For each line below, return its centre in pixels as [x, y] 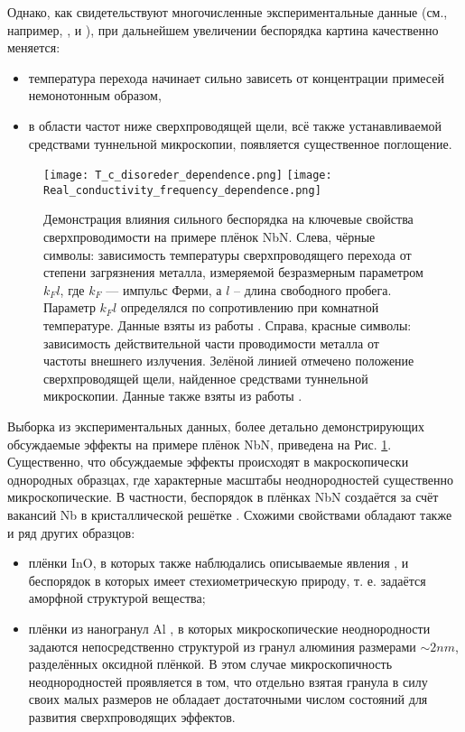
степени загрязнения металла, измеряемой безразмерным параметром [233, 272]
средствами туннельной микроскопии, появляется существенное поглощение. [240, 143]
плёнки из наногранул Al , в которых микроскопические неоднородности [229, 628]
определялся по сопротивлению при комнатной [250, 307]
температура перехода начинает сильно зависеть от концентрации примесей [236, 77]
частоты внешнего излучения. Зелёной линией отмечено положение [229, 361]
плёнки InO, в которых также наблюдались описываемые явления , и [219, 563]
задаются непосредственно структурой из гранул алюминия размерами [222, 646]
